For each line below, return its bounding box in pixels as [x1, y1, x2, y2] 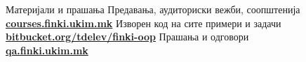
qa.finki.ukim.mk [6, 42, 88, 57]
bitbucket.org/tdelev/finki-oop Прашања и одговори [6, 29, 249, 44]
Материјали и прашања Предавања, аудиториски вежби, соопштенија [6, 2, 300, 16]
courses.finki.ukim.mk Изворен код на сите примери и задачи [6, 15, 281, 30]
